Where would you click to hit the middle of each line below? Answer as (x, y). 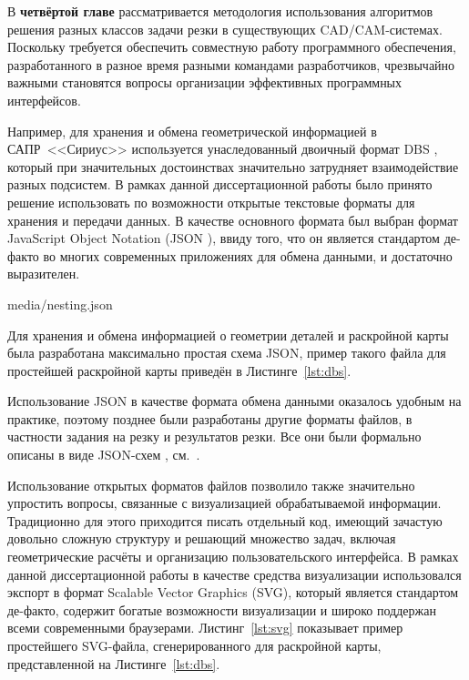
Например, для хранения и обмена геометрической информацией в (192, 131)
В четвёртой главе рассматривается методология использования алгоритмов (220, 11)
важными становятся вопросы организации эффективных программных (205, 82)
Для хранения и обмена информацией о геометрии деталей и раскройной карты (228, 335)
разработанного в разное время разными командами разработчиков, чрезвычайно (231, 64)
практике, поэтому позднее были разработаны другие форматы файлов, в (210, 418)
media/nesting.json (60, 304)
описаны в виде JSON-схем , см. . (104, 455)
